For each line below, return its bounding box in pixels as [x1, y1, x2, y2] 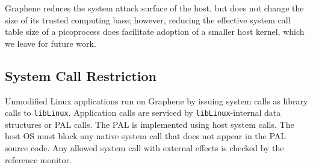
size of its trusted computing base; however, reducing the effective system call [5, 13, 291, 26]
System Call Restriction [5, 66, 157, 85]
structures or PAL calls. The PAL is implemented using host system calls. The [5, 118, 294, 130]
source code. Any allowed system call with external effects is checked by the [5, 142, 284, 154]
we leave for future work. [5, 37, 96, 49]
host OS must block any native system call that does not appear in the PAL [5, 130, 287, 142]
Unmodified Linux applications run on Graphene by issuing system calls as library [5, 94, 308, 107]
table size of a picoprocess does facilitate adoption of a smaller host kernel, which [5, 25, 305, 38]
